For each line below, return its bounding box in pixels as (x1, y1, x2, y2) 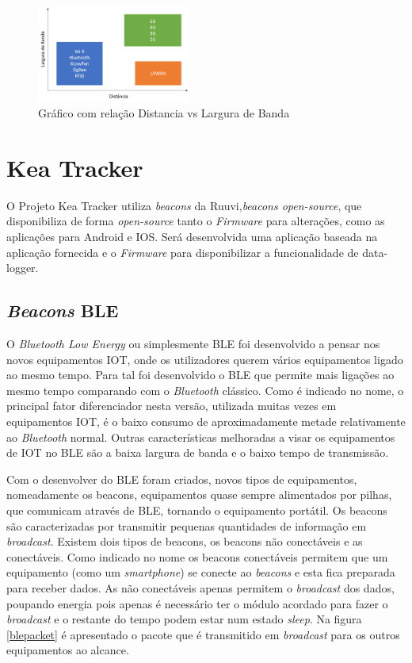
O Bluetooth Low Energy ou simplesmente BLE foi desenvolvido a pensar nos (6, 335, 380, 352)
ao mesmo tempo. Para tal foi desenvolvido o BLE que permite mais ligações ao (6, 366, 395, 383)
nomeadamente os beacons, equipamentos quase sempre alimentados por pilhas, (6, 486, 392, 503)
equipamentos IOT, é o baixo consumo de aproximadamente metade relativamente (6, 413, 406, 429)
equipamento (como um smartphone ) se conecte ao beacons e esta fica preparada (6, 564, 395, 581)
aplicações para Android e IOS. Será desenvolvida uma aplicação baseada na (6, 228, 378, 245)
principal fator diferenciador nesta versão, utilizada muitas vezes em (6, 397, 337, 414)
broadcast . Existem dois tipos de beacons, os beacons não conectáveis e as (6, 533, 363, 550)
